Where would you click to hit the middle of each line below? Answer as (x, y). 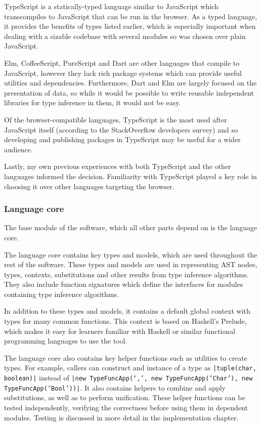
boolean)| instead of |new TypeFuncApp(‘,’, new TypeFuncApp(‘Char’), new (128, 378)
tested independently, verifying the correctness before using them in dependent (126, 407)
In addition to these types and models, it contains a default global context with (127, 311)
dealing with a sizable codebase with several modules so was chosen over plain (125, 36)
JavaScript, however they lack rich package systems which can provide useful (123, 73)
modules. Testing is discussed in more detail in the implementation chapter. (121, 417)
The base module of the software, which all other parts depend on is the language (131, 227)
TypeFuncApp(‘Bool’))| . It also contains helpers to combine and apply (115, 387)
